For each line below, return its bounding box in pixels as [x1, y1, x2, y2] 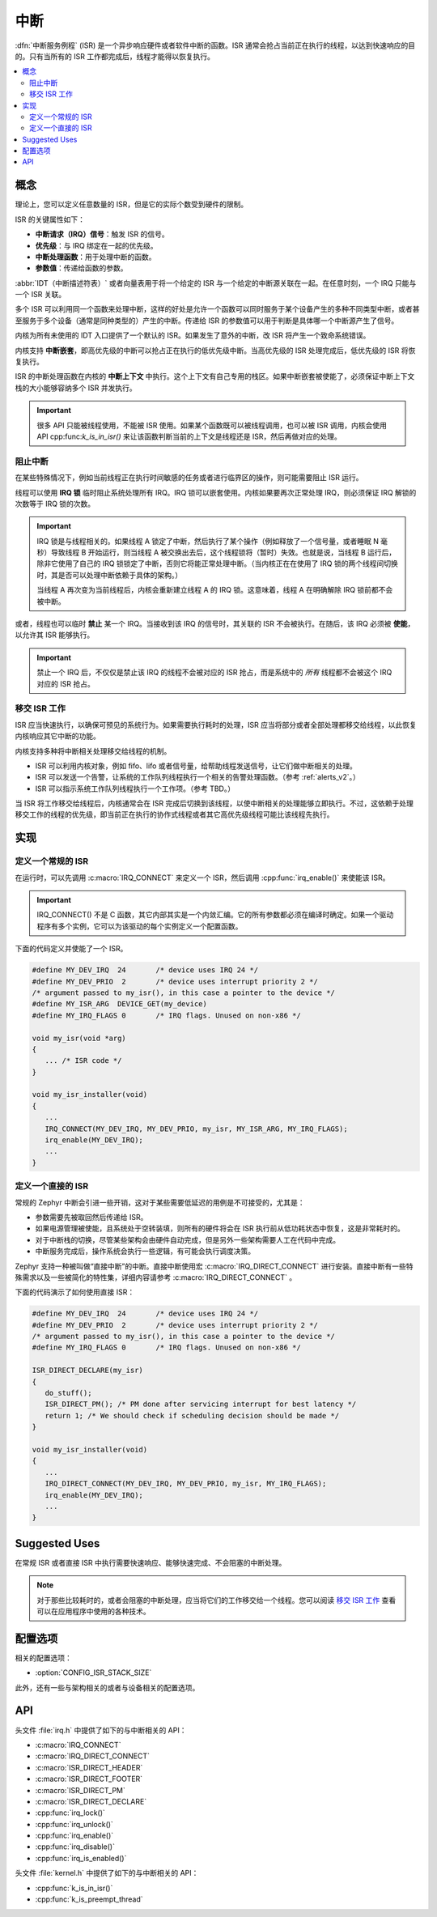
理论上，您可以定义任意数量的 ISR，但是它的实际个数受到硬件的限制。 [15, 199, 248, 210]
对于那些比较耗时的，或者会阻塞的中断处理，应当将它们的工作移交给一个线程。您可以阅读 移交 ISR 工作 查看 [36, 1595, 397, 1605]
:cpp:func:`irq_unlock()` [35, 1819, 113, 1829]
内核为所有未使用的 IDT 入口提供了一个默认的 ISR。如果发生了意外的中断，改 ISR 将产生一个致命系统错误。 [15, 330, 371, 340]
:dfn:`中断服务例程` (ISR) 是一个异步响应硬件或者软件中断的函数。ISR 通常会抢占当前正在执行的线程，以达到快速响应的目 [15, 40, 416, 50]
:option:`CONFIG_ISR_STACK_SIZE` [35, 1668, 152, 1677]
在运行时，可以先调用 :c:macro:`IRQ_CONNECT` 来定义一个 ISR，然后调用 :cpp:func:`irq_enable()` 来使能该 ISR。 [15, 873, 390, 882]
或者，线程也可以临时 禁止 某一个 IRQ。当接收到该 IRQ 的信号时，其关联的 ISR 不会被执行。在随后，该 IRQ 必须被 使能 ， [15, 619, 415, 629]
